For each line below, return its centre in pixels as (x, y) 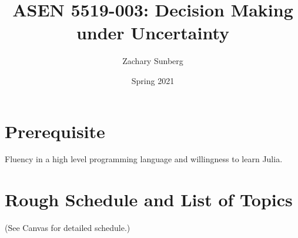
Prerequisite (55, 131)
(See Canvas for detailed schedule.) (68, 228)
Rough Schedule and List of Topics (149, 200)
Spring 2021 (153, 80)
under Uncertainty (153, 33)
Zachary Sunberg (153, 61)
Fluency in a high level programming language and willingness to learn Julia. (144, 159)
